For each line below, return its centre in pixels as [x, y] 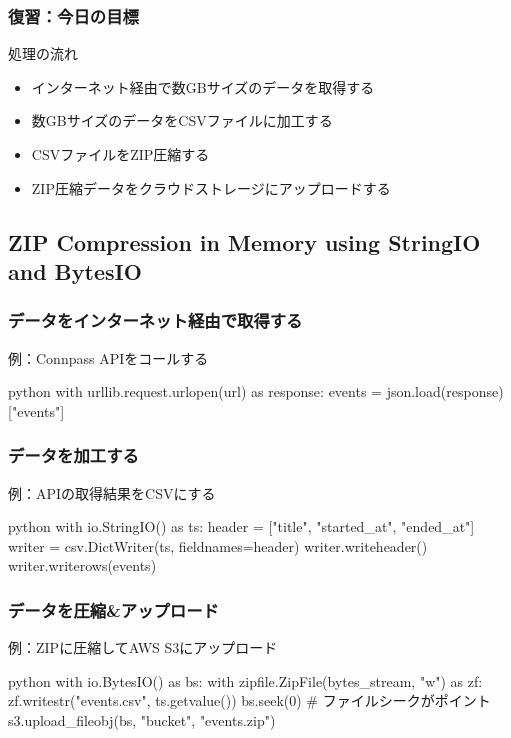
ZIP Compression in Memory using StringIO [244, 241]
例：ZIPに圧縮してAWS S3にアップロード [143, 647]
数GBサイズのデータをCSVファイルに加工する [182, 120]
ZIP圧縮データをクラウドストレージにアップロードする [211, 187]
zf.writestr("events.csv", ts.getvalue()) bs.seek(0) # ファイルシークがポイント [249, 700]
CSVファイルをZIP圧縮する [120, 154]
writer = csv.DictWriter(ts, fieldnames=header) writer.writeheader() [218, 545]
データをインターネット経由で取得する [155, 320]
